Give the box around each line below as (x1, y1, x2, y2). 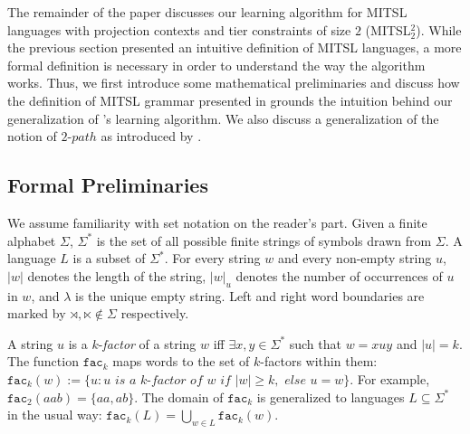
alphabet (7, 231, 56, 250)
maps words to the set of (112, 352, 250, 371)
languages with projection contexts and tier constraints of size (7, 20, 351, 39)
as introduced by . (101, 127, 202, 146)
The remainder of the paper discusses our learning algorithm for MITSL (7, 3, 408, 21)
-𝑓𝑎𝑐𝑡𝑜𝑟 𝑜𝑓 (147, 373, 203, 387)
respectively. (120, 304, 189, 323)
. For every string (164, 249, 261, 268)
